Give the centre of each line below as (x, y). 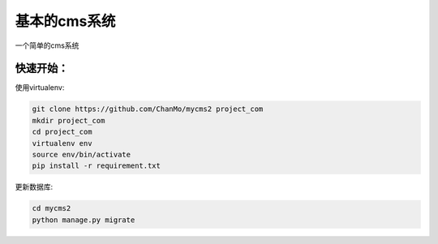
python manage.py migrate (84, 220)
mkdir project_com (69, 120)
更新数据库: (34, 187)
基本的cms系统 (65, 21)
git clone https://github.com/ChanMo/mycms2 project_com (148, 109)
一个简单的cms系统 (47, 45)
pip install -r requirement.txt (97, 166)
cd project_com (62, 132)
